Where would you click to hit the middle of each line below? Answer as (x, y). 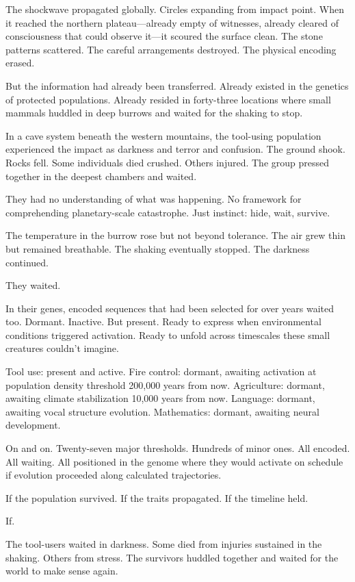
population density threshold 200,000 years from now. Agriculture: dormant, (165, 384)
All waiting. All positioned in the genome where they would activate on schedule (174, 461)
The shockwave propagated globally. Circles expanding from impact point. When (175, 9)
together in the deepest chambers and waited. (101, 176)
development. (33, 425)
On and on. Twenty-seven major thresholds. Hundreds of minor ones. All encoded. (178, 448)
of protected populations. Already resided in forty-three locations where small (168, 99)
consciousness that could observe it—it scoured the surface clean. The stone (164, 36)
